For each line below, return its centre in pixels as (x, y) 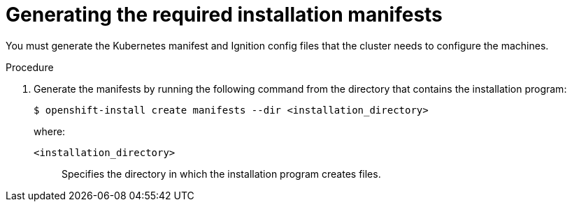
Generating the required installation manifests (224, 15)
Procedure (30, 67)
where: (50, 131)
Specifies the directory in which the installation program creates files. (221, 174)
